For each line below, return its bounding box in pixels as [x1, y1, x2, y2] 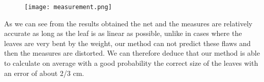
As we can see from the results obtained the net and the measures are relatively [4, 18, 253, 28]
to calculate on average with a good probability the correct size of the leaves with [4, 58, 258, 68]
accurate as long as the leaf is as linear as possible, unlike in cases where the [4, 28, 242, 38]
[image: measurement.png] [24, 4, 112, 11]
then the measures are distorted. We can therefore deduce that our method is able [4, 48, 260, 58]
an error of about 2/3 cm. [4, 67, 84, 78]
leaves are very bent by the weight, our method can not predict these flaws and [4, 37, 251, 48]
